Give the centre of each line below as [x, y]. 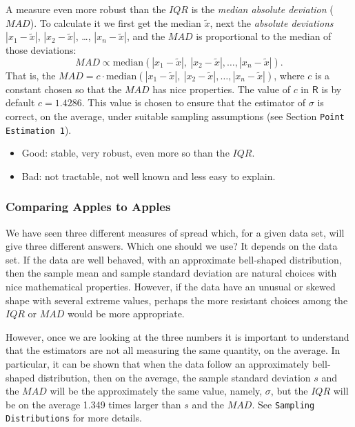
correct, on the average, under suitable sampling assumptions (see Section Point [175, 116]
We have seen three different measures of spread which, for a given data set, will [175, 232]
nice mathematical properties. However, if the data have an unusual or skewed [171, 287]
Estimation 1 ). [39, 129]
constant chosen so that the [64, 89]
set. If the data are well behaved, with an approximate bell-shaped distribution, [174, 259]
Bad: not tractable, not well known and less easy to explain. [149, 176]
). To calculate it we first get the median [115, 22]
